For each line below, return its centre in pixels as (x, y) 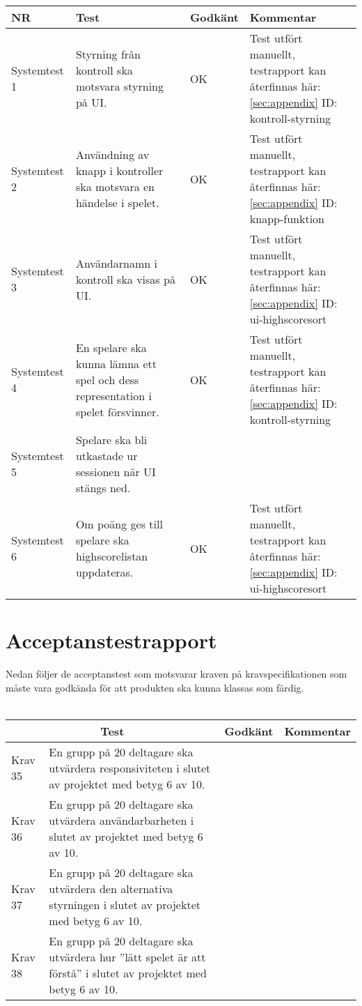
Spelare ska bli (111, 440)
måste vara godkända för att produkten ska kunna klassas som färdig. (155, 687)
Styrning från (108, 54)
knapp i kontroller (119, 170)
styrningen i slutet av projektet (125, 904)
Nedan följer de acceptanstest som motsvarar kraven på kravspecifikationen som (176, 674)
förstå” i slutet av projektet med (128, 973)
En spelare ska (111, 347)
